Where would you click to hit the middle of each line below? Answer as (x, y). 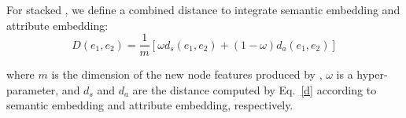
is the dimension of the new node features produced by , (187, 74)
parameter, (33, 89)
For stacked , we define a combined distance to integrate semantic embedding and (203, 9)
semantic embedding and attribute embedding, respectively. (150, 105)
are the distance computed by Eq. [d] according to (255, 89)
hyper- (372, 74)
